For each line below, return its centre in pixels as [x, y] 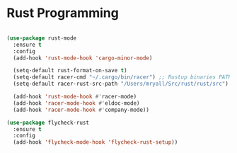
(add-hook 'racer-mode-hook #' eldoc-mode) [76, 103]
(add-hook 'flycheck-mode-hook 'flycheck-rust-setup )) [96, 142]
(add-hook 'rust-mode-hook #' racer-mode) [75, 97]
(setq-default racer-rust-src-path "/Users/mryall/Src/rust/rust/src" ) [121, 84]
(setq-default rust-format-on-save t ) [70, 71]
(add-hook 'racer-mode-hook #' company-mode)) [81, 110]
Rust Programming [63, 13]
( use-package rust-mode [42, 38]
